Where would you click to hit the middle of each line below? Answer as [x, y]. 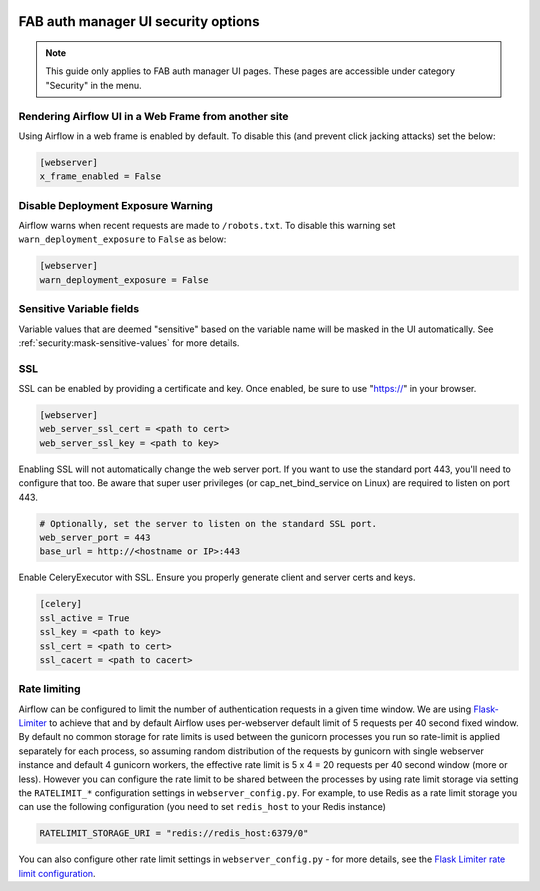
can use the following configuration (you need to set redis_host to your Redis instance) [202, 807]
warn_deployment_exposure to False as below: [122, 239]
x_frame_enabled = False [100, 176]
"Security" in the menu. [93, 85]
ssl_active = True [84, 618]
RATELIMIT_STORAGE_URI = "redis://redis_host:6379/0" [174, 833]
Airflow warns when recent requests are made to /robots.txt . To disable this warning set [207, 226]
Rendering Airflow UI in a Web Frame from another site [153, 116]
